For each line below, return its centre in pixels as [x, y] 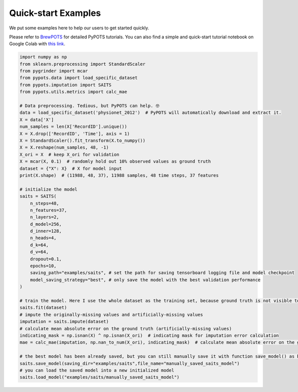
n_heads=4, [43, 238]
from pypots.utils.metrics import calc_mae [74, 92]
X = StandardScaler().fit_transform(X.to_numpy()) [83, 141]
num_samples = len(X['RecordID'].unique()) [74, 127]
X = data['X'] [37, 120]
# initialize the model [49, 189]
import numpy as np [43, 57]
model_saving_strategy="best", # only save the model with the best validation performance [145, 280]
